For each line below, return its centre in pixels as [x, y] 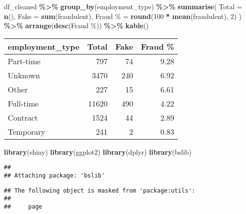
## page [23, 207]
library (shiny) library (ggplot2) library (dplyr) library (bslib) [98, 152]
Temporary [26, 131]
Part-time [24, 61]
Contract [23, 117]
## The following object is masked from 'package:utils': [100, 190]
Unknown [24, 75]
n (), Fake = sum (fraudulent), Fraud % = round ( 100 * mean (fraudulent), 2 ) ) [123, 16]
